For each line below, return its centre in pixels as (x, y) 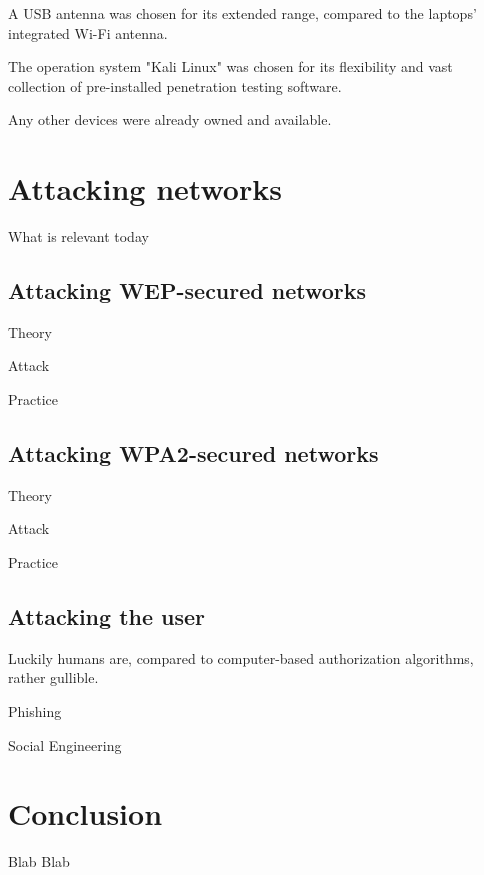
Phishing (35, 711)
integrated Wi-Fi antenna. (88, 32)
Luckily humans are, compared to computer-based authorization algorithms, (241, 657)
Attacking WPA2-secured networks (193, 453)
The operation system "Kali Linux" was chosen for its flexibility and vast (230, 66)
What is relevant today (78, 236)
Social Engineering (65, 744)
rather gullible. (53, 677)
